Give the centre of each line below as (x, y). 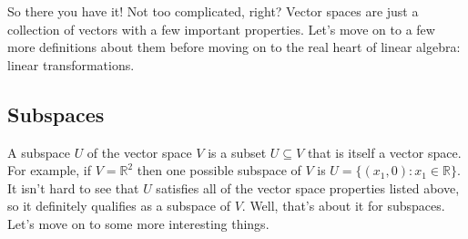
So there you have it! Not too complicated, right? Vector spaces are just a (213, 11)
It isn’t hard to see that (73, 187)
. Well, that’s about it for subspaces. (343, 206)
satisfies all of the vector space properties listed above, (308, 187)
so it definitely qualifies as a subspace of (119, 206)
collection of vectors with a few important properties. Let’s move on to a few (221, 29)
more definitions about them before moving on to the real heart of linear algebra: (234, 47)
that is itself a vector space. (384, 152)
